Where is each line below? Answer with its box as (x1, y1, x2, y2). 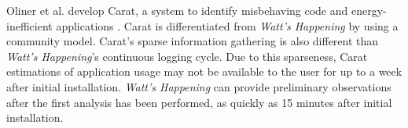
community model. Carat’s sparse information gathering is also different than (6, 33, 379, 49)
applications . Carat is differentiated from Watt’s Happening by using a (56, 17, 399, 34)
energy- (351, 2, 387, 18)
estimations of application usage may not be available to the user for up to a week (6, 63, 402, 80)
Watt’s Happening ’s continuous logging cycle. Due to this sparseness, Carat (6, 48, 368, 64)
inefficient (6, 17, 53, 34)
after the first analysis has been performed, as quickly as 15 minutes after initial (6, 94, 392, 110)
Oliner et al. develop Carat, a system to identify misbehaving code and (6, 2, 348, 18)
